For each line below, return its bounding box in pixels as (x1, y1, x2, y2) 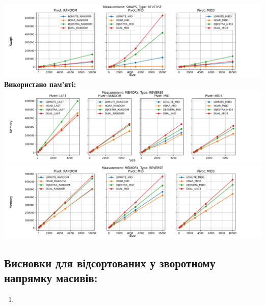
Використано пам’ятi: (4, 79, 76, 90)
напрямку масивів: (4, 270, 98, 286)
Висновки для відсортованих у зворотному (4, 255, 216, 270)
